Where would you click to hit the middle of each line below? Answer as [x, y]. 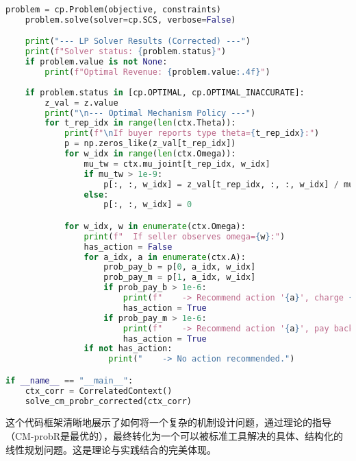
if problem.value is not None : [96, 62]
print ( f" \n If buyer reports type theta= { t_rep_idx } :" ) [192, 133]
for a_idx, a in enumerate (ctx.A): [165, 257]
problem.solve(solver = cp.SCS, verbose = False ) [130, 20]
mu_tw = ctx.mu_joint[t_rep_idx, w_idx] [177, 164]
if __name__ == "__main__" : [69, 380]
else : [96, 194]
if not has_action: [128, 349]
